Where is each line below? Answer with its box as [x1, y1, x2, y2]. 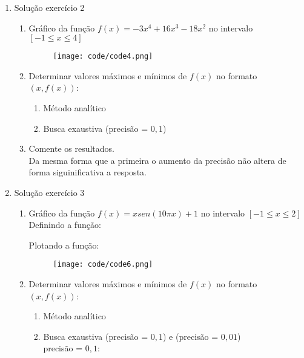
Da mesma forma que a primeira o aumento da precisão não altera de [28, 154, 286, 166]
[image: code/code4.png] [53, 52, 153, 61]
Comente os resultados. [28, 142, 115, 155]
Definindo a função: [28, 218, 101, 231]
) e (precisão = [163, 330, 219, 342]
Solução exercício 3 [14, 186, 85, 198]
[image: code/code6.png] [53, 260, 153, 269]
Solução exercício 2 [14, 1, 85, 13]
